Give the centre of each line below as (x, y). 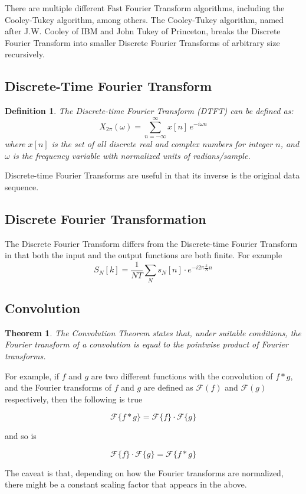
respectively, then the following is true (74, 399)
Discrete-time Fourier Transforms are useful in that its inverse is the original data (152, 175)
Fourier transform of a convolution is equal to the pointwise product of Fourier (147, 344)
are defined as (168, 387)
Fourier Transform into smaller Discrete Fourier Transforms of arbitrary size (142, 42)
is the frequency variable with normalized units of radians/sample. (131, 155)
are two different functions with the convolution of (182, 376)
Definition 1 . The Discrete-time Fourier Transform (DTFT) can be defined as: (149, 111)
